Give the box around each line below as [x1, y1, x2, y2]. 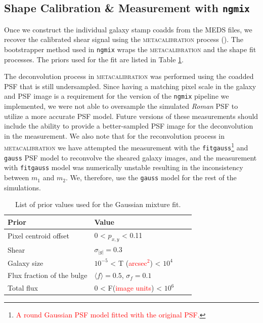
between [4, 172, 29, 183]
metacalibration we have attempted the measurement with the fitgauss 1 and [4, 141, 248, 153]
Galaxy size [8, 257, 43, 268]
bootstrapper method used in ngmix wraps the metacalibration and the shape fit [4, 44, 256, 54]
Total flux [8, 282, 38, 293]
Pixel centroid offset [8, 230, 70, 241]
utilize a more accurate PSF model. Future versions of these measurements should [4, 110, 258, 121]
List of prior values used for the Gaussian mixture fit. [15, 199, 181, 210]
